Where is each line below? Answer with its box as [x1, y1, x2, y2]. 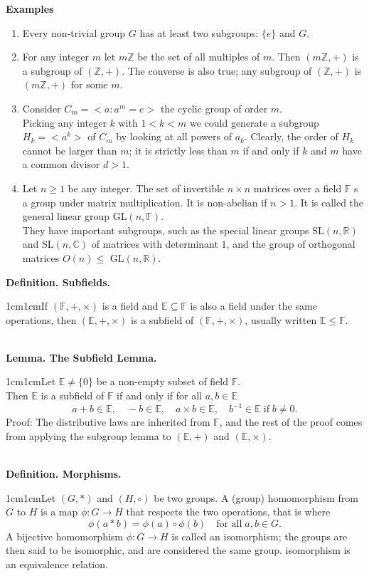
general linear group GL [22, 209, 127, 224]
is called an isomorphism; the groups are [171, 528, 348, 543]
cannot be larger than [22, 142, 117, 157]
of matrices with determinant [91, 236, 218, 251]
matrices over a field [253, 180, 342, 195]
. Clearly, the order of [244, 129, 338, 144]
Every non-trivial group [22, 25, 126, 40]
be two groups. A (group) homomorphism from [154, 490, 358, 505]
